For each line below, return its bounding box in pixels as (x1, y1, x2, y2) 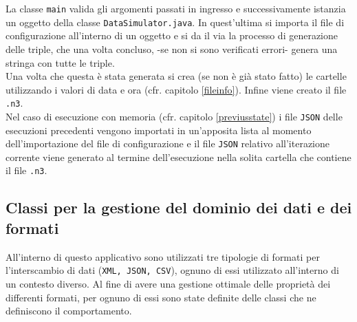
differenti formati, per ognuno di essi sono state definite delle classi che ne (6, 290, 316, 304)
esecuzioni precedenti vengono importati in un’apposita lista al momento (6, 122, 312, 137)
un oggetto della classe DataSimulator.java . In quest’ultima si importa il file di (6, 14, 345, 29)
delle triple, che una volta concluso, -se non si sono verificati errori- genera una (6, 41, 338, 56)
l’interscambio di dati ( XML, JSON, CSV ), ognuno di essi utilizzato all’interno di (6, 263, 339, 277)
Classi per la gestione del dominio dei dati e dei (6, 197, 352, 218)
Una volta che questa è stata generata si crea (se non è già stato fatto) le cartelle (6, 69, 347, 83)
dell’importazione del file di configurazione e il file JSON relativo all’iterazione (6, 136, 329, 151)
